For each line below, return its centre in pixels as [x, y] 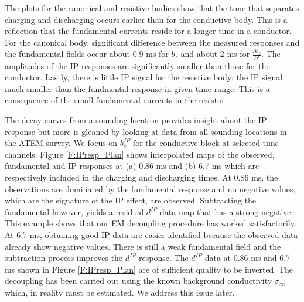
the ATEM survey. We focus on [61, 143]
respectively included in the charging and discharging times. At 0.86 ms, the [141, 177]
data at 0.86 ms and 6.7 [247, 258]
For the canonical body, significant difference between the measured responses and [152, 42]
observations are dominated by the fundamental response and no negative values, [150, 189]
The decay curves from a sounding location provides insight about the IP [136, 120]
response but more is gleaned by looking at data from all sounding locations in [146, 131]
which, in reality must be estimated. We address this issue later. [120, 292]
